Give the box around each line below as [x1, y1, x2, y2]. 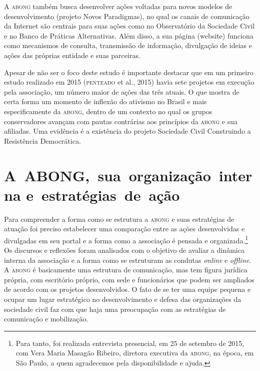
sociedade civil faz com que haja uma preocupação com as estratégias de [4, 303, 226, 314]
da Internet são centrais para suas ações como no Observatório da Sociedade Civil [4, 21, 255, 31]
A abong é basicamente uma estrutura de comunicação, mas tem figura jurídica [4, 264, 247, 275]
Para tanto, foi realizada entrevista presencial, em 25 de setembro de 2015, [15, 337, 244, 348]
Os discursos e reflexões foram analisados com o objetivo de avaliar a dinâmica [4, 245, 244, 255]
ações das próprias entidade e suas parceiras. [4, 50, 140, 60]
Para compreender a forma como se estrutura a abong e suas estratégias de [4, 213, 234, 224]
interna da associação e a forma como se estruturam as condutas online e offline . [4, 254, 251, 265]
